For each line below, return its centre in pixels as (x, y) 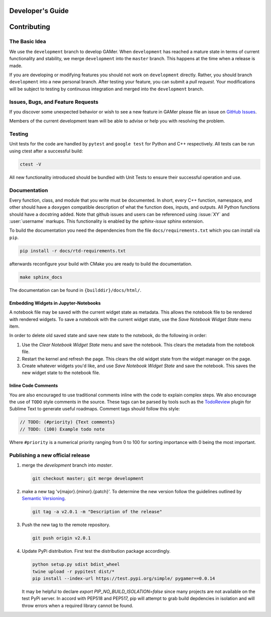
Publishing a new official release (50, 455)
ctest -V (31, 164)
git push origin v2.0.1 (62, 538)
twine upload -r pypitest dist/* (74, 571)
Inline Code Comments (34, 386)
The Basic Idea (28, 42)
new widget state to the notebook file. (61, 373)
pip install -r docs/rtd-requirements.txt (73, 251)
